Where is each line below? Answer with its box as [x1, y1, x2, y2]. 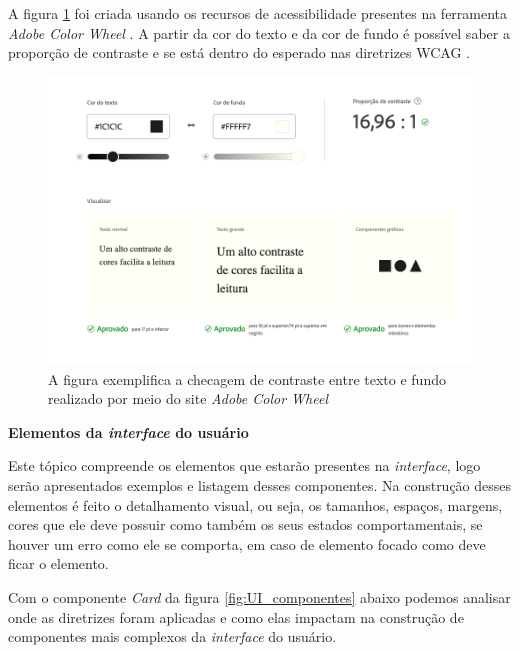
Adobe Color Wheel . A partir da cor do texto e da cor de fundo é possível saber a [8, 22, 510, 43]
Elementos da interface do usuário [8, 421, 249, 442]
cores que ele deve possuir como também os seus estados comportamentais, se [8, 514, 483, 535]
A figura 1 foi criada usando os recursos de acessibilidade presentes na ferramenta [8, 3, 508, 23]
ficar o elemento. [8, 553, 109, 574]
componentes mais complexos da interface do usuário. [8, 626, 337, 647]
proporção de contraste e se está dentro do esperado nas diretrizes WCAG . [8, 42, 471, 63]
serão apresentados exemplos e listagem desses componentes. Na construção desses [8, 474, 512, 495]
